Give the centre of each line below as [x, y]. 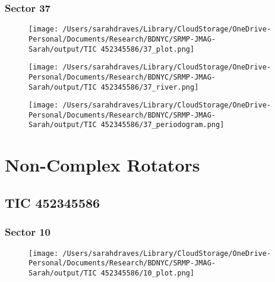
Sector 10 [28, 232]
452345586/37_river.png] [150, 87]
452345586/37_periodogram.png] [162, 125]
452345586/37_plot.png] [148, 49]
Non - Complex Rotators [102, 165]
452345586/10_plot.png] [148, 273]
